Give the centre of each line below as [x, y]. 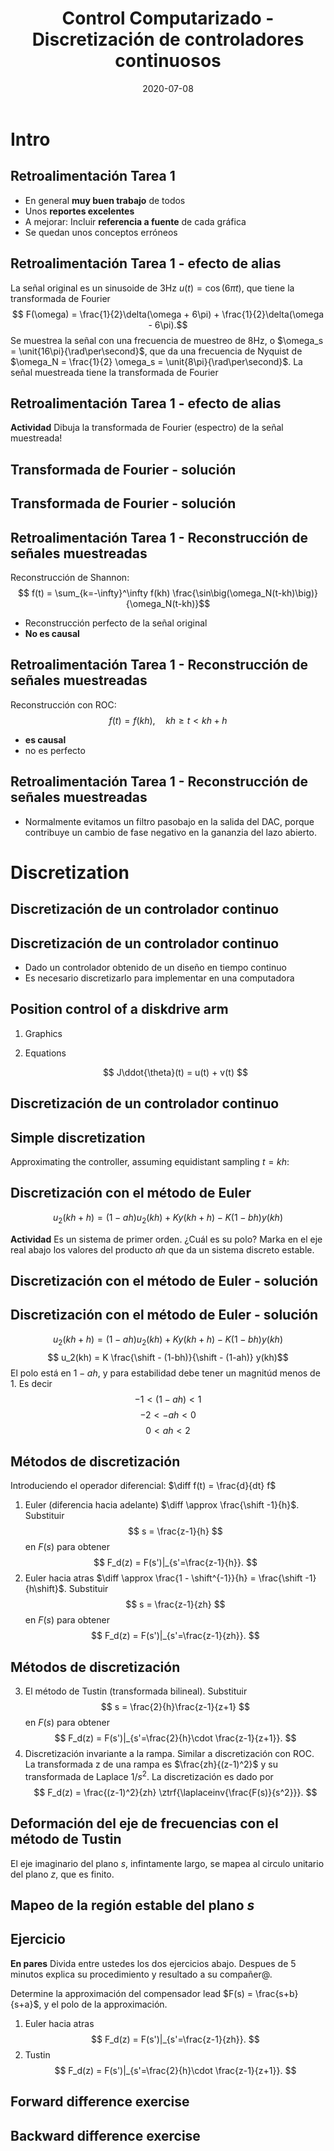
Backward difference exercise [105, 2135]
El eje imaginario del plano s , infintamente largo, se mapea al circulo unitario [167, 1863]
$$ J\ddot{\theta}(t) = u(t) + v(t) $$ [175, 1072]
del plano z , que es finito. [62, 1874]
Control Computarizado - [168, 18]
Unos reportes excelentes [79, 211]
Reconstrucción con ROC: [63, 704]
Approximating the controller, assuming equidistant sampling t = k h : [150, 1161]
